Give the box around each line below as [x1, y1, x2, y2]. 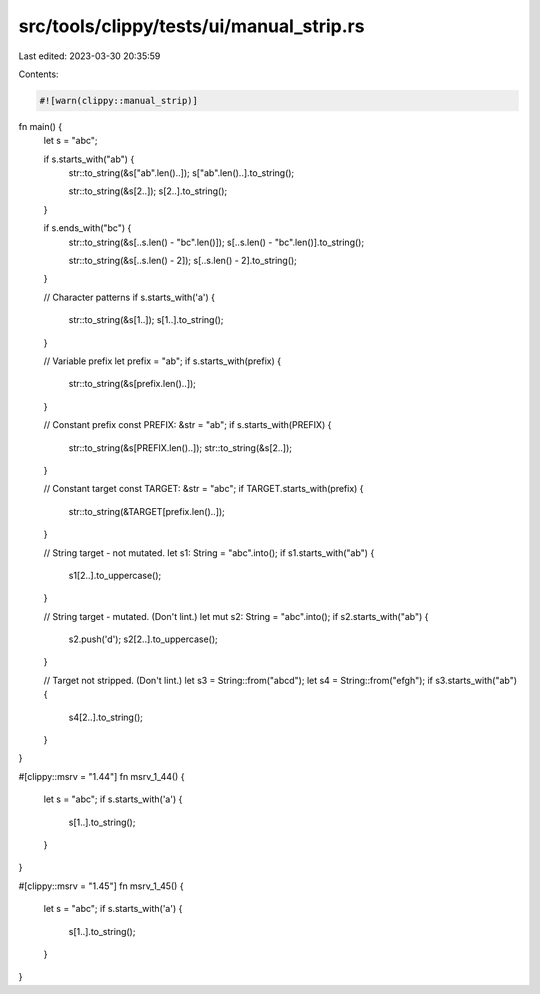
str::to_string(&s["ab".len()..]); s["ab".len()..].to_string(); [68, 167, 295, 179]
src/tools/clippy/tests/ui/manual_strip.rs [18, 15, 365, 37]
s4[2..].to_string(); [68, 711, 144, 723]
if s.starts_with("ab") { [43, 153, 135, 165]
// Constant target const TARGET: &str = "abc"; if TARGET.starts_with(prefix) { [43, 483, 364, 495]
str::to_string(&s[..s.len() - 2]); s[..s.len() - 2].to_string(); [68, 255, 297, 267]
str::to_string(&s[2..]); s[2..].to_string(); [68, 185, 228, 197]
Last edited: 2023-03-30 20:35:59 [18, 50, 161, 62]
